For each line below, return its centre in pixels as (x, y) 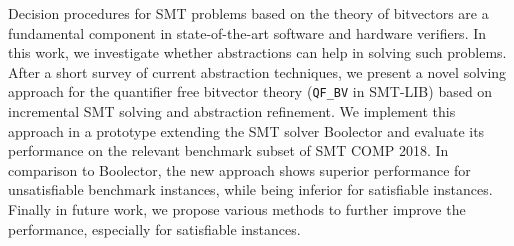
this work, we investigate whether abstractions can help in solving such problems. (257, 52)
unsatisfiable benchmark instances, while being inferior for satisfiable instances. (250, 189)
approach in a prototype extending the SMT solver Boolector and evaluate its (246, 130)
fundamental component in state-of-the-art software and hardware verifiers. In (247, 32)
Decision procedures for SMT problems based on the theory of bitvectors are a (248, 13)
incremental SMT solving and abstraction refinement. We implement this (232, 111)
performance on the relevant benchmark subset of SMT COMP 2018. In (228, 150)
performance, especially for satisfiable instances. (154, 228)
